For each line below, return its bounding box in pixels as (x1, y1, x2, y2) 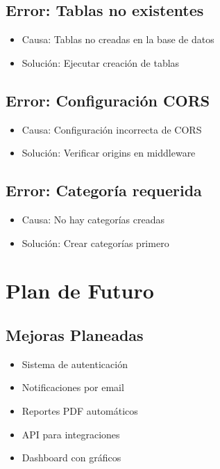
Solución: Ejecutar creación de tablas (22, 55, 180, 70)
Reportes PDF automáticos (22, 403, 138, 418)
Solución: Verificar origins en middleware (22, 145, 196, 160)
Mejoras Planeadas (6, 324, 144, 345)
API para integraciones (22, 427, 120, 441)
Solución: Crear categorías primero (22, 235, 169, 250)
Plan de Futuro (6, 276, 154, 305)
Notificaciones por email (22, 380, 124, 395)
